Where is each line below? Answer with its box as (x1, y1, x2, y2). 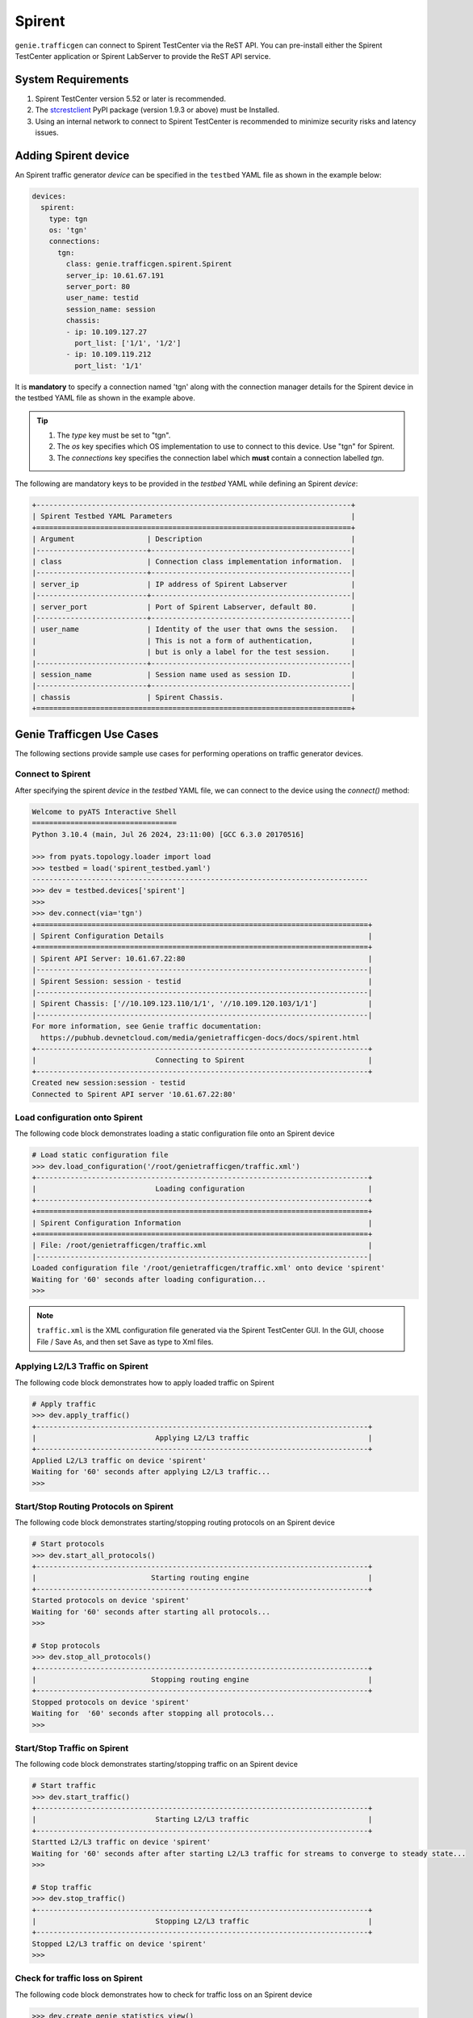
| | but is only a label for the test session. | (31, 647, 356, 657)
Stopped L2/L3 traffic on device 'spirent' (31, 1939, 207, 1949)
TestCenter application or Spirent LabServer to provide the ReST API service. (15, 51, 271, 61)
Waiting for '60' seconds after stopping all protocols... (31, 1709, 275, 1719)
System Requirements (15, 73, 129, 86)
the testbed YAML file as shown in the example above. (15, 393, 195, 403)
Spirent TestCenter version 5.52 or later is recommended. (35, 94, 226, 103)
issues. (35, 128, 60, 137)
